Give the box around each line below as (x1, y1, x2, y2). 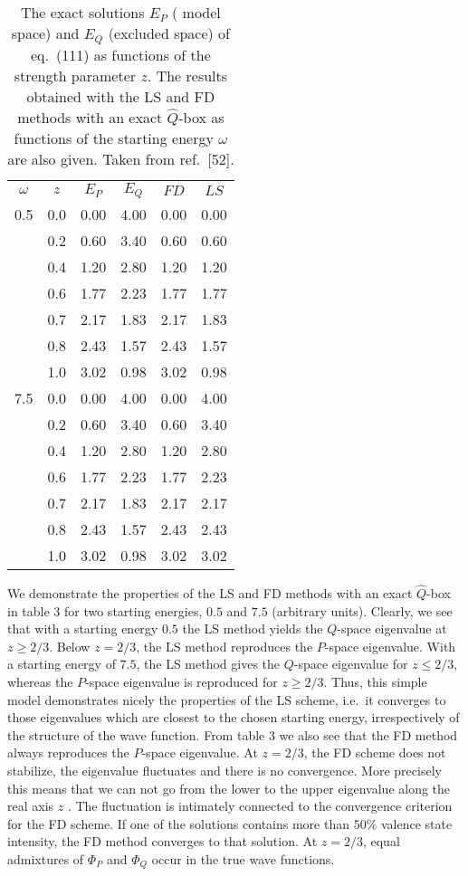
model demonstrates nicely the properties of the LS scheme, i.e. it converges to (7, 690, 446, 709)
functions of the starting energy (14, 127, 214, 148)
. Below (49, 636, 91, 655)
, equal (362, 832, 400, 851)
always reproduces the (7, 743, 129, 762)
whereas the (7, 672, 73, 691)
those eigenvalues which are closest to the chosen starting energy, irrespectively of (7, 708, 460, 727)
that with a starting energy (7, 619, 158, 638)
